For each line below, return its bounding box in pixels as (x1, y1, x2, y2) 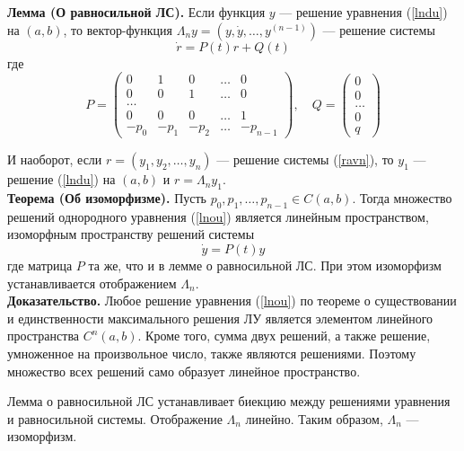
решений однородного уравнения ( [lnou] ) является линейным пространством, (7, 207, 429, 225)
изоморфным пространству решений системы (7, 225, 255, 243)
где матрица (7, 256, 73, 274)
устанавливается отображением (7, 273, 177, 292)
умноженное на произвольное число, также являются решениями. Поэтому (7, 343, 416, 362)
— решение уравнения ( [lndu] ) (279, 3, 448, 21)
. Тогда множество (352, 189, 452, 208)
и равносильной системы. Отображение (7, 409, 223, 428)
